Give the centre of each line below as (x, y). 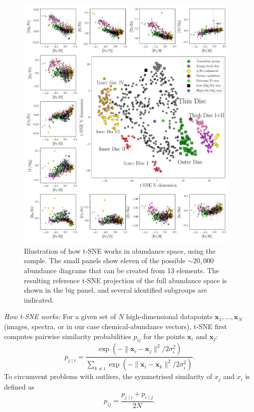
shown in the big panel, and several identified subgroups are (116, 290)
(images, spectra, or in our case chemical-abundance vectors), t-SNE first (116, 326)
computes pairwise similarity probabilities (68, 336)
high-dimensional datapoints (169, 316)
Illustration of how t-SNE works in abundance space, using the (120, 250)
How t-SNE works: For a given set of (60, 316)
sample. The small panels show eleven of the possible (105, 260)
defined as (19, 386)
